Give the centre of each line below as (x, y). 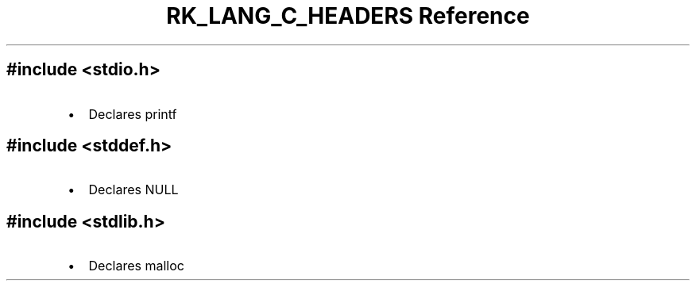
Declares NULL (133, 190)
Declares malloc (136, 266)
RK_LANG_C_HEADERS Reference (348, 16)
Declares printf (133, 114)
